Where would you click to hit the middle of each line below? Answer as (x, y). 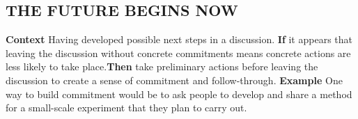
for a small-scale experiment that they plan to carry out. (126, 108)
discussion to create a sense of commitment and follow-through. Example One (174, 80)
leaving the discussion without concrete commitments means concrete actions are (178, 53)
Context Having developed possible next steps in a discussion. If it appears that (179, 39)
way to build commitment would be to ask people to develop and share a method (179, 94)
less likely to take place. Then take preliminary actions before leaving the (162, 66)
